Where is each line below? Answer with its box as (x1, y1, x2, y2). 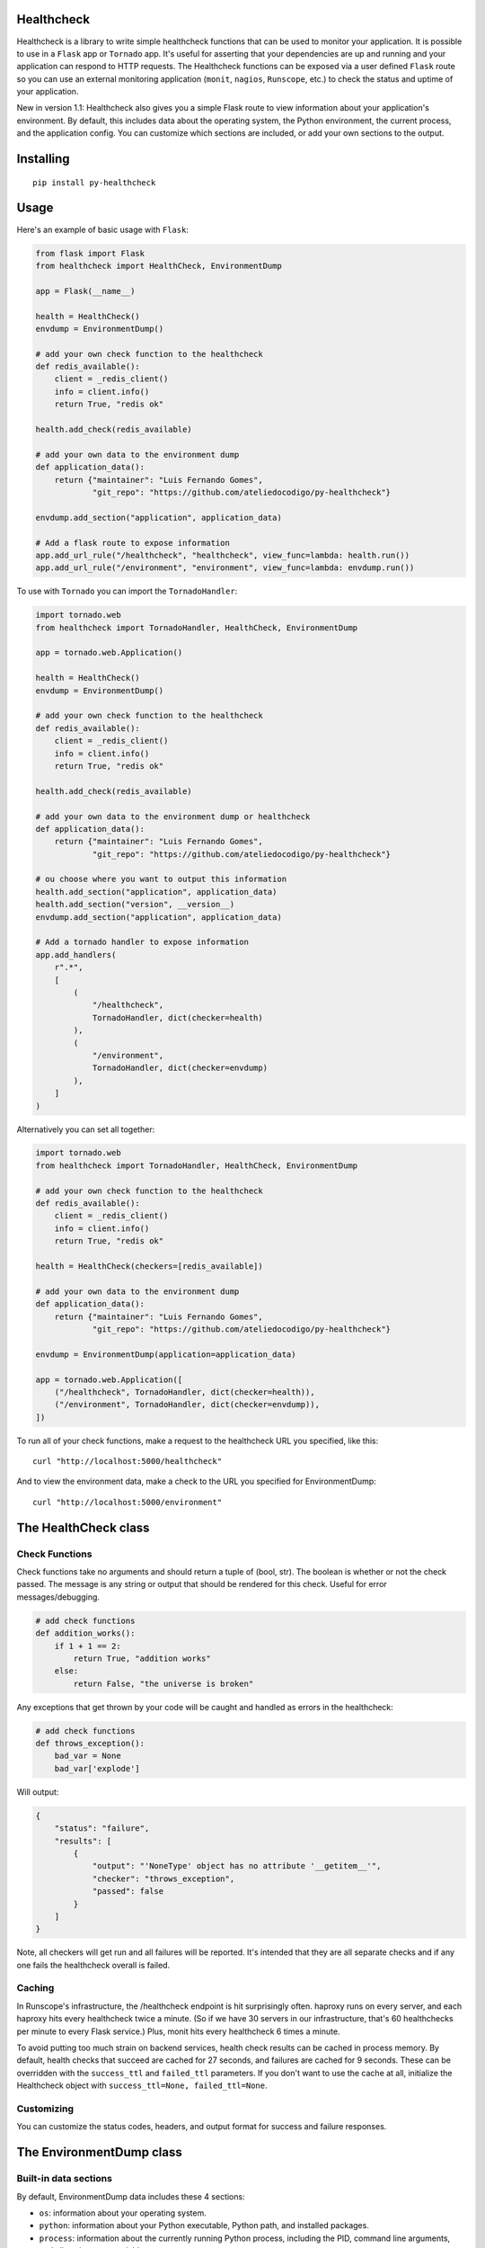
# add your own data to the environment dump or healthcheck (35, 811, 311, 822)
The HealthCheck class (16, 1520, 150, 1535)
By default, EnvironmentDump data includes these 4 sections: (16, 2190, 246, 2202)
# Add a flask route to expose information (35, 538, 231, 548)
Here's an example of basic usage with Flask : (16, 224, 189, 235)
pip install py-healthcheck (32, 177, 156, 188)
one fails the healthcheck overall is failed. (16, 1959, 171, 1970)
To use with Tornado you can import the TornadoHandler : (16, 585, 238, 597)
